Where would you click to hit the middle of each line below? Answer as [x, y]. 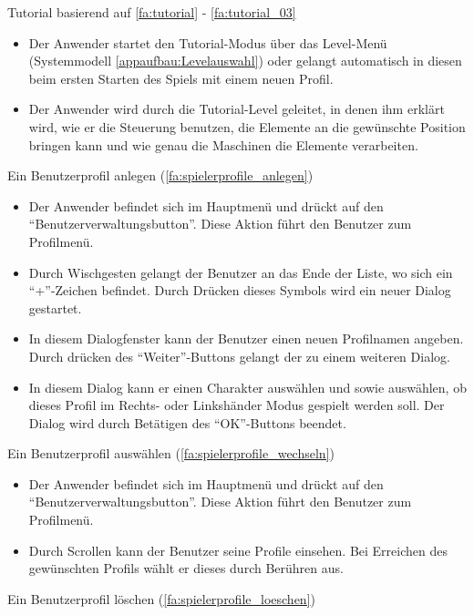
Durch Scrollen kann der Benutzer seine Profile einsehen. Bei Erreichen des [238, 550]
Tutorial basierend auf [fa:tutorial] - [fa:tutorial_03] [152, 12]
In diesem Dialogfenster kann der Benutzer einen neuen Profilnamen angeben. [246, 338]
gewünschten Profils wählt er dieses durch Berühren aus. [186, 568]
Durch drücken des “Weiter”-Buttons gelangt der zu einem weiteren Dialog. [239, 356]
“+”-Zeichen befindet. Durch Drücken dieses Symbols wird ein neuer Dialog [240, 290]
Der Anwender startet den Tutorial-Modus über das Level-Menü [208, 42]
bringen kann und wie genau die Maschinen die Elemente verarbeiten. [223, 144]
